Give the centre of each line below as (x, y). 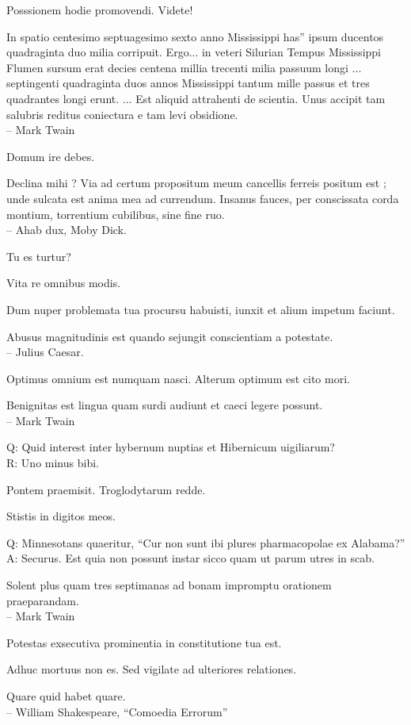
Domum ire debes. (51, 156)
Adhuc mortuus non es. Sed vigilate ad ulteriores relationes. (152, 669)
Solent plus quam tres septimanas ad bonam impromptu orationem (169, 585)
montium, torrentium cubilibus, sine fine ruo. (116, 214)
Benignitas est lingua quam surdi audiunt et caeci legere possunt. (165, 405)
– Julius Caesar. (45, 352)
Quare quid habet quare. (66, 696)
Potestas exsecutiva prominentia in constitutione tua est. (144, 642)
